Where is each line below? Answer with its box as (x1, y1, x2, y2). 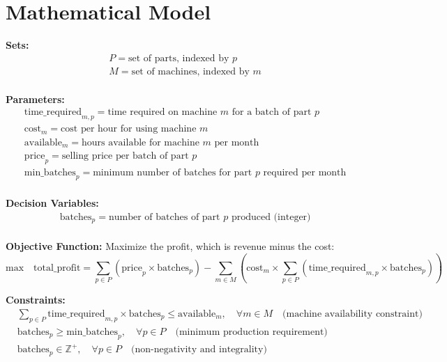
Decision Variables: (6, 195, 99, 210)
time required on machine (107, 107, 218, 118)
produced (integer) (231, 212, 311, 222)
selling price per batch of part (61, 151, 189, 162)
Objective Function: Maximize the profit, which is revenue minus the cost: (6, 239, 335, 253)
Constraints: (6, 292, 66, 307)
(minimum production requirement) (175, 326, 328, 337)
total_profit (33, 262, 81, 273)
